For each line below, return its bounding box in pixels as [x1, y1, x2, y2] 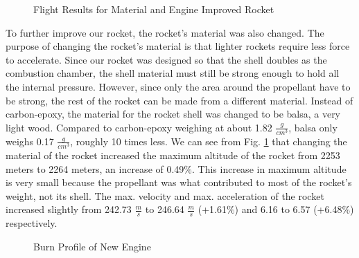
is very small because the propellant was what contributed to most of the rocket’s [6, 175, 352, 190]
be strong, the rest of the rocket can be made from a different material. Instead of [6, 93, 353, 107]
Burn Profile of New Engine [33, 239, 151, 253]
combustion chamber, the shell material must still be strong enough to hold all [6, 66, 340, 80]
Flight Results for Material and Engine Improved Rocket [33, 2, 274, 16]
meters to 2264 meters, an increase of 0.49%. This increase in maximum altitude [6, 161, 347, 176]
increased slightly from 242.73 [6, 202, 132, 216]
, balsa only [288, 120, 338, 134]
